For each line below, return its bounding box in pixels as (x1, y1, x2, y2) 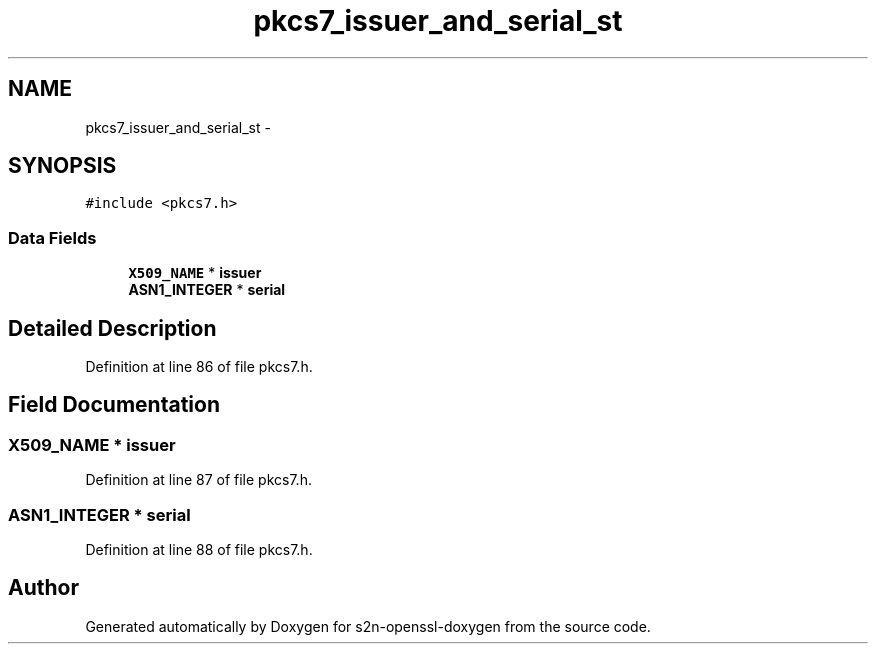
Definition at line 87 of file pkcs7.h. (85, 471, 312, 489)
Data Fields (8, 227, 97, 248)
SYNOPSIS (8, 153, 117, 179)
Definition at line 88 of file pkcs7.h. (85, 541, 313, 558)
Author (8, 575, 79, 601)
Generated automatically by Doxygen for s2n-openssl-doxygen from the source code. (85, 617, 651, 635)
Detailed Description (8, 315, 217, 341)
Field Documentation (8, 392, 220, 418)
